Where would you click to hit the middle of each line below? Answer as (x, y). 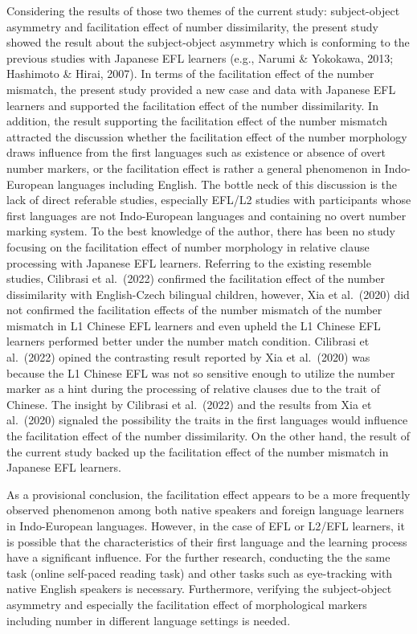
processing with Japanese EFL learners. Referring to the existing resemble (189, 262)
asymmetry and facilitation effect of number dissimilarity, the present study (192, 26)
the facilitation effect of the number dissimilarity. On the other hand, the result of (208, 436)
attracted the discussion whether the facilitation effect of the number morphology (207, 136)
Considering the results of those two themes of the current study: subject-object (203, 10)
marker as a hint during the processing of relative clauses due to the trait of (193, 389)
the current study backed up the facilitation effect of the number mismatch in (198, 451)
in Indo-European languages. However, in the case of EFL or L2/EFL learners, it (206, 526)
